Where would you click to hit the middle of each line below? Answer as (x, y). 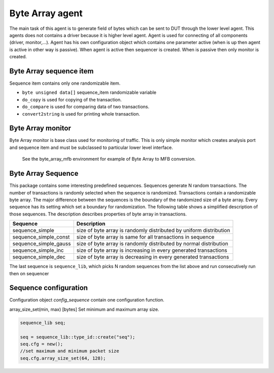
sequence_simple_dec (39, 257)
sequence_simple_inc (38, 250)
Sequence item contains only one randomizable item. (65, 83)
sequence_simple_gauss (42, 244)
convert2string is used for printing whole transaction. (81, 114)
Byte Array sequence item (52, 71)
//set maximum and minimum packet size (70, 351)
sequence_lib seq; (43, 323)
